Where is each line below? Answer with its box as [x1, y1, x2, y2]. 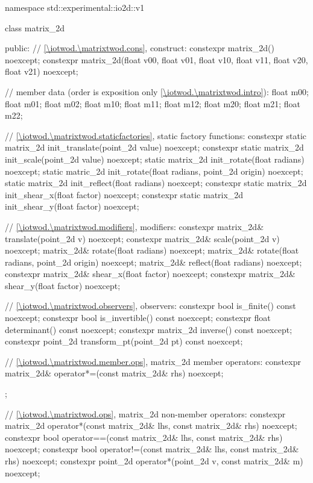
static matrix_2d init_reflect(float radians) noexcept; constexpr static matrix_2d [5, 176, 307, 189]
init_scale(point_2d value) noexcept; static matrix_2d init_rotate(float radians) [5, 152, 305, 165]
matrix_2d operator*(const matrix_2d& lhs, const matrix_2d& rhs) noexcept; [5, 419, 297, 432]
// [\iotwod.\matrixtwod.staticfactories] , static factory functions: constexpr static [5, 129, 306, 142]
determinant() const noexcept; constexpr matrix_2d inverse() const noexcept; [5, 323, 292, 335]
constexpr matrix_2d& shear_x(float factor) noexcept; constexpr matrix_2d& [5, 267, 296, 280]
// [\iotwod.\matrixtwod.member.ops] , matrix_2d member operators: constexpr [5, 355, 301, 367]
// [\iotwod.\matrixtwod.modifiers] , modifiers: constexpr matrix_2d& [5, 220, 264, 232]
